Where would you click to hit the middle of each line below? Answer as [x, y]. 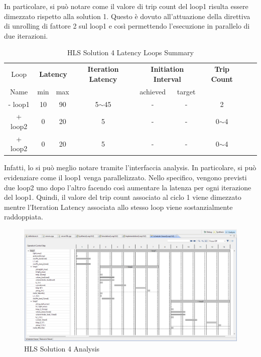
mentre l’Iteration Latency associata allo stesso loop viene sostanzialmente [118, 207]
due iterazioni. [26, 35]
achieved [153, 91]
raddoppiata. [24, 217]
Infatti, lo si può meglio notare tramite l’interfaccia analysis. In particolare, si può [130, 167]
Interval [167, 79]
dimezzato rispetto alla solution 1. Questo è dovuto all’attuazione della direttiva [127, 16]
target [186, 91]
